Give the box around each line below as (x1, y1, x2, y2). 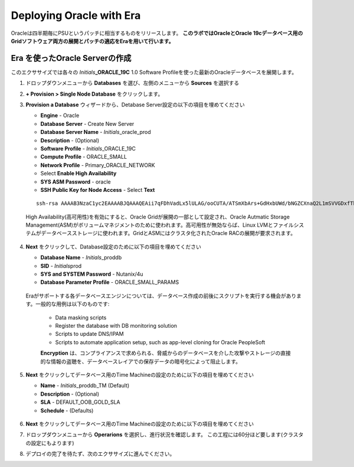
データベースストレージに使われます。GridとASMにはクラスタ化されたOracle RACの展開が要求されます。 (41, 230, 296, 237)
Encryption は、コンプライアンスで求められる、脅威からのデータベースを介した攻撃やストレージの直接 (40, 350, 291, 357)
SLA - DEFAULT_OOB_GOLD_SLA (40, 399, 120, 406)
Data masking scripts (55, 313, 107, 321)
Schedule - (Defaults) (40, 407, 94, 414)
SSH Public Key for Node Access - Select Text (40, 186, 155, 193)
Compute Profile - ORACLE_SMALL (40, 154, 127, 161)
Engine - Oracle (40, 112, 80, 119)
